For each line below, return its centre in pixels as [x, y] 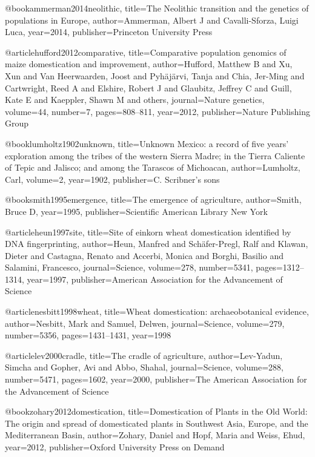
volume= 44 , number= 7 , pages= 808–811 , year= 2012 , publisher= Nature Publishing [157, 111]
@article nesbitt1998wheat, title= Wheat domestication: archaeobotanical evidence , [157, 311]
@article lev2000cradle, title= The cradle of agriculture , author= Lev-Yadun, [144, 355]
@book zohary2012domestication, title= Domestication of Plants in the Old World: [156, 411]
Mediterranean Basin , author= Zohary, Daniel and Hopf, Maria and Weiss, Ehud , [155, 435]
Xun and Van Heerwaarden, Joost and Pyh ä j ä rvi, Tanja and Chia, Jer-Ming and [155, 75]
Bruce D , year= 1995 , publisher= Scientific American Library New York [136, 211]
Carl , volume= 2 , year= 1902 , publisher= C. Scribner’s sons [112, 179]
